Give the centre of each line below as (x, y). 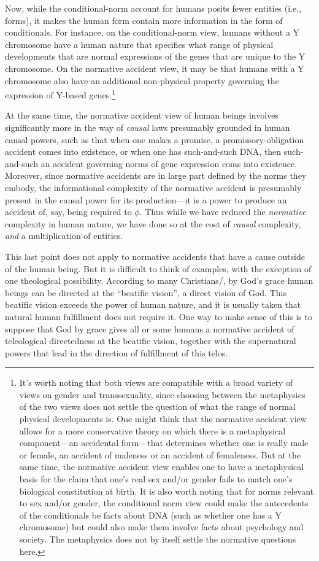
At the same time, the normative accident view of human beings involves (142, 115)
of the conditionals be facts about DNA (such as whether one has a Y (151, 515)
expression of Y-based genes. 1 (60, 94)
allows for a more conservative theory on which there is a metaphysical (152, 430)
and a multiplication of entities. (64, 236)
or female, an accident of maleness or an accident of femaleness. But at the (160, 454)
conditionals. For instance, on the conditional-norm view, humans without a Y (152, 32)
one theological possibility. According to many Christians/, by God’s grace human (159, 280)
